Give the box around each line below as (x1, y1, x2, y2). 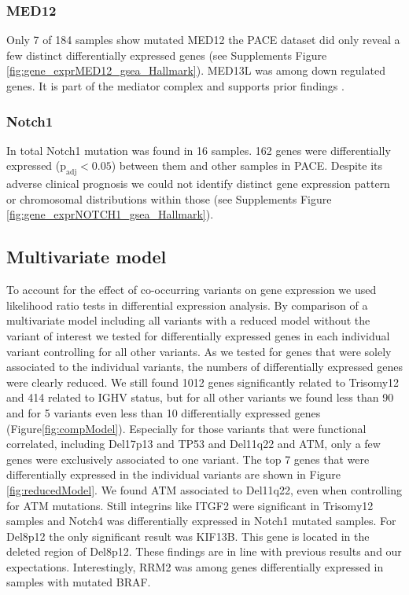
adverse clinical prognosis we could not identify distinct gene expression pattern (6, 175, 390, 192)
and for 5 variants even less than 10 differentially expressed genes (6, 404, 321, 421)
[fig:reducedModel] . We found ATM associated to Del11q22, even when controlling (6, 481, 402, 498)
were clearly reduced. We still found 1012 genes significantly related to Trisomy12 (6, 373, 400, 390)
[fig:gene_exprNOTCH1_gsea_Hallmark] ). (6, 206, 214, 222)
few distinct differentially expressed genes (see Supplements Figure (6, 46, 327, 63)
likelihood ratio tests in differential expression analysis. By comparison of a (6, 296, 368, 313)
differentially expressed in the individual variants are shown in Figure (6, 466, 341, 483)
